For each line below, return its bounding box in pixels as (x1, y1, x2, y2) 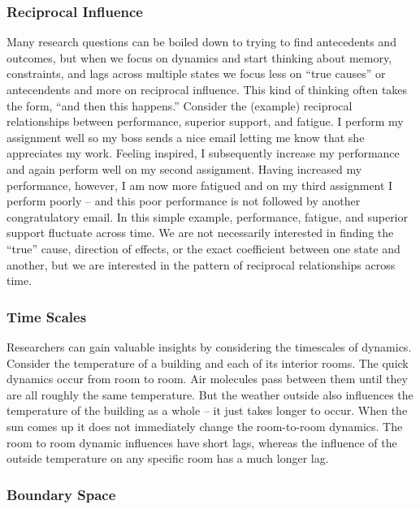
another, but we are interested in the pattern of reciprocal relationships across (6, 256, 396, 273)
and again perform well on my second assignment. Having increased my (6, 160, 362, 177)
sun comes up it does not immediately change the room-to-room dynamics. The (6, 417, 403, 434)
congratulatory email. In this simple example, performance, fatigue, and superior (6, 208, 409, 225)
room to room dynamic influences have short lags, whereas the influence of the (6, 434, 397, 451)
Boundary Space (6, 484, 116, 504)
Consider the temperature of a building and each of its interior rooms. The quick (6, 354, 409, 371)
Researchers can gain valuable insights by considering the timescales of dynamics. (6, 338, 412, 355)
